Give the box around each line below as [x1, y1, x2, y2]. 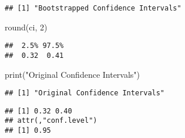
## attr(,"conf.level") [5, 116, 97, 125]
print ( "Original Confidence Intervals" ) [5, 68, 140, 80]
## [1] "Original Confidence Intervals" [5, 89, 165, 98]
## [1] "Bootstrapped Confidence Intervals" [5, 4, 181, 12]
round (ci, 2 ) [5, 20, 48, 33]
